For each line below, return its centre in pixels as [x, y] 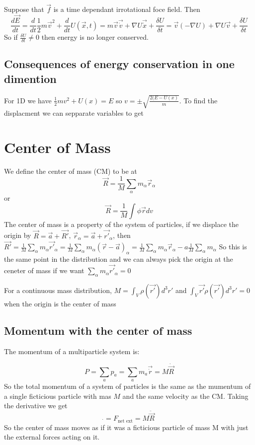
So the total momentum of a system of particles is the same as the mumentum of [127, 386]
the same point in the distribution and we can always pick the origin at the [119, 259]
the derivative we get [36, 406]
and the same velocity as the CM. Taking [185, 396]
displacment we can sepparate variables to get [74, 113]
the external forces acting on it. [52, 437]
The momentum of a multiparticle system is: [72, 351]
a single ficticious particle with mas [58, 396]
